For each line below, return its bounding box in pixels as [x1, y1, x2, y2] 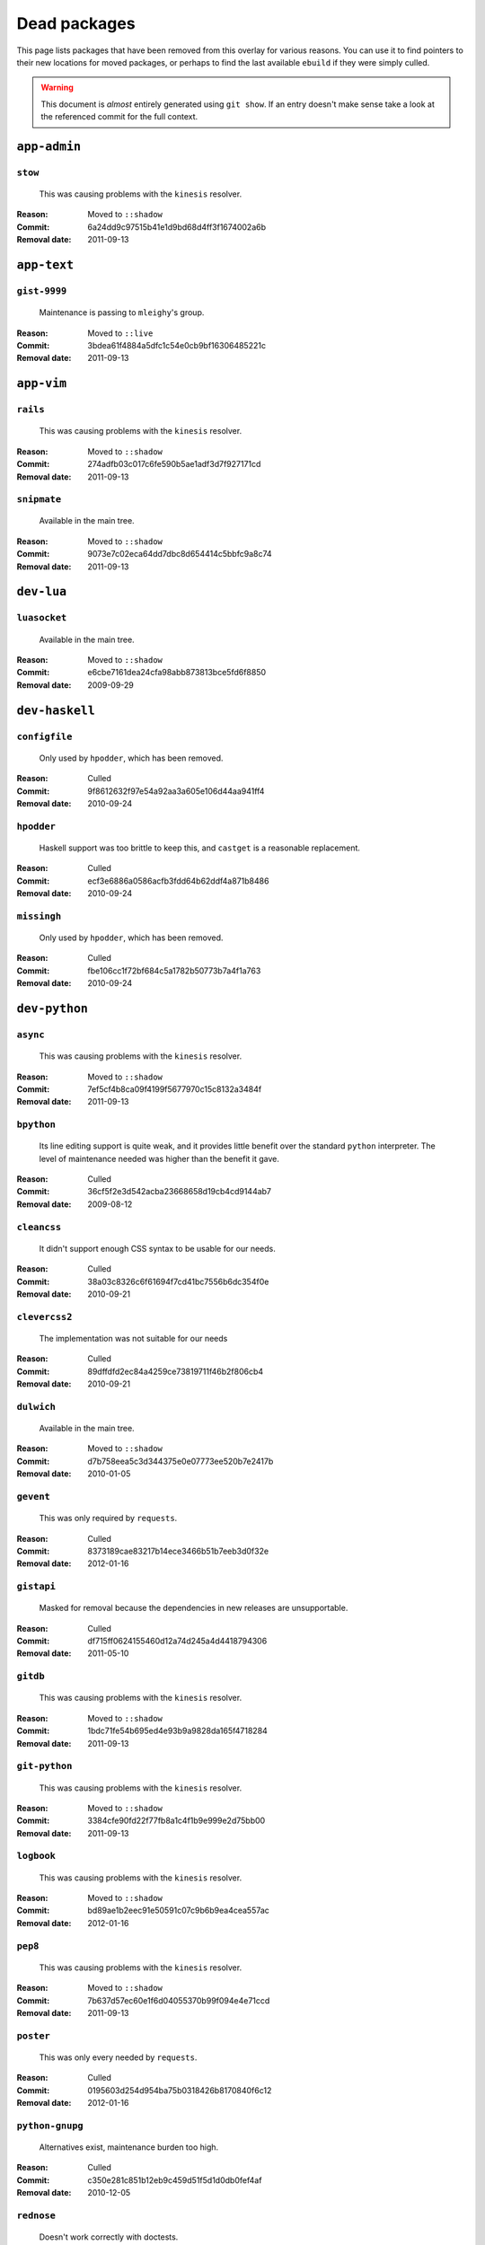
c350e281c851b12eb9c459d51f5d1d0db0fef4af [87, 2174, 262, 2186]
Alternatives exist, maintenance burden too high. [39, 2142, 219, 2153]
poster [16, 2029, 51, 2042]
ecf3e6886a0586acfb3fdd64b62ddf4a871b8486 [87, 876, 269, 886]
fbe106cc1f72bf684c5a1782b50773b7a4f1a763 [87, 965, 261, 976]
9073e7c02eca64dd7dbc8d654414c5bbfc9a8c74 [87, 549, 273, 559]
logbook [16, 1850, 56, 1862]
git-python [16, 1760, 73, 1773]
